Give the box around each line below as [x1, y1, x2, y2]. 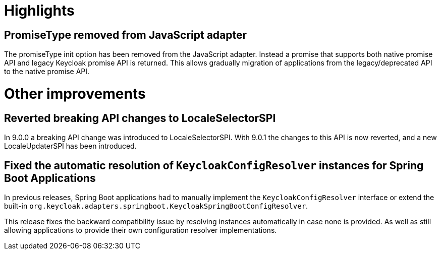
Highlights [4, 2, 75, 19]
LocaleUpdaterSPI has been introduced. [4, 142, 137, 151]
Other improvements [4, 85, 146, 102]
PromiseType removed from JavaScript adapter [4, 28, 247, 41]
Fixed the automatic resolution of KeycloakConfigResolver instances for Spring [4, 159, 424, 172]
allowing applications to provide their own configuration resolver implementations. [4, 225, 277, 234]
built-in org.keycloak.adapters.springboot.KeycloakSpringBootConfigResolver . [4, 201, 308, 210]
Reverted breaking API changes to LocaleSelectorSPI [4, 111, 276, 124]
